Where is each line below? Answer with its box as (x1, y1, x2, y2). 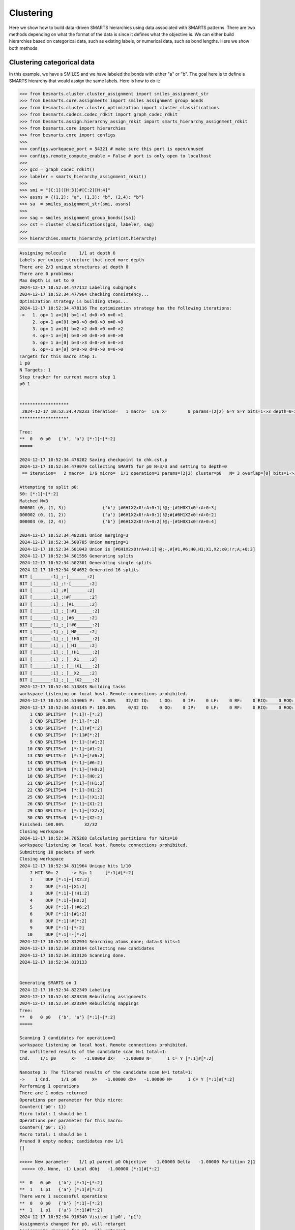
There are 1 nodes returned (19, 1090, 87, 1096)
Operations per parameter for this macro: (19, 1118, 123, 1123)
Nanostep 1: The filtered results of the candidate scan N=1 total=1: (19, 1070, 194, 1075)
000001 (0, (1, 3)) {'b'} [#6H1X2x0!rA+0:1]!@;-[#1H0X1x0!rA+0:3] (19, 505, 217, 511)
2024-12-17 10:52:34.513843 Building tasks (19, 684, 126, 690)
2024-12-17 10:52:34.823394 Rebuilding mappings (19, 1001, 139, 1006)
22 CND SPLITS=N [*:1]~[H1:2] (27, 787, 103, 793)
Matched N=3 (19, 498, 49, 504)
